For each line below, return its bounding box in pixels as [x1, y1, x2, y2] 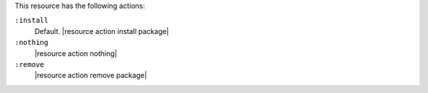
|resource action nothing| [34, 48, 117, 58]
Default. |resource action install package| [34, 26, 170, 35]
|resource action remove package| [34, 71, 147, 80]
